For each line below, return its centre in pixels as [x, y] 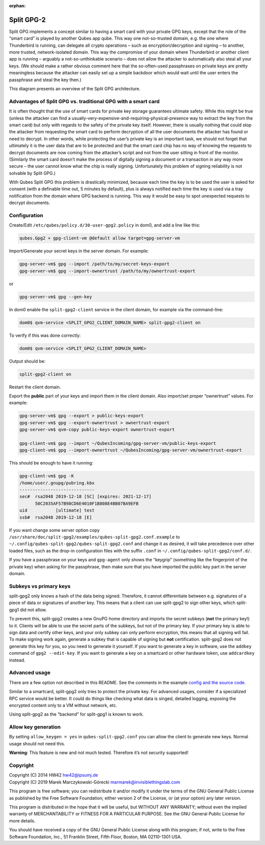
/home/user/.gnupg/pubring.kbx [57, 483]
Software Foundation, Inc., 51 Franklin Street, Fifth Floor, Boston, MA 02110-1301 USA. [95, 837]
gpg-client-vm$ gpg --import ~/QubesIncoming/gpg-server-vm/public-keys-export [118, 443]
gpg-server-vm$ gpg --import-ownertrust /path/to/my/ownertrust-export [107, 271]
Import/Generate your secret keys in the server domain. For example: [79, 251]
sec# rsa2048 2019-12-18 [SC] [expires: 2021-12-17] [85, 497]
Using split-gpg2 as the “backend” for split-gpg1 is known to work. [77, 714]
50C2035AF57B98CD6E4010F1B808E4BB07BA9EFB [87, 503]
